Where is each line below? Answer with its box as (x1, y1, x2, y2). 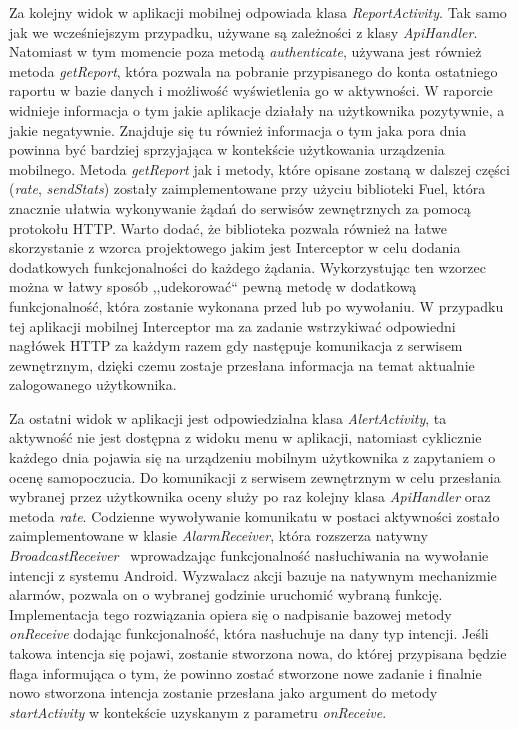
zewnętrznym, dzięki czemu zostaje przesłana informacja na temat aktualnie (9, 354, 475, 375)
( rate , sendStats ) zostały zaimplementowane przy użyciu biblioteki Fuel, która (9, 178, 486, 199)
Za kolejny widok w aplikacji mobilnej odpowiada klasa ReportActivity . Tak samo (9, 2, 507, 22)
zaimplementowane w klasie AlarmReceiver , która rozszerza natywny (9, 525, 428, 546)
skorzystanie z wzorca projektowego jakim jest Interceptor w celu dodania (9, 237, 461, 258)
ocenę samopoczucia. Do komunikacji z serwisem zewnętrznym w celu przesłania (9, 466, 501, 487)
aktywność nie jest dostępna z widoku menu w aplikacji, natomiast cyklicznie (9, 427, 482, 448)
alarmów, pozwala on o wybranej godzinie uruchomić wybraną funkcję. (9, 584, 443, 605)
